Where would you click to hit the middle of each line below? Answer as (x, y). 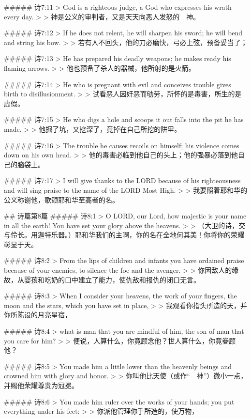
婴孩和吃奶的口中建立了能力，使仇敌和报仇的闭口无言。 (112, 279)
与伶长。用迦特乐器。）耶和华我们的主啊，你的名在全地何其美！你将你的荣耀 (124, 235)
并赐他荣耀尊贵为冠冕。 (41, 385)
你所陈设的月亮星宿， (38, 315)
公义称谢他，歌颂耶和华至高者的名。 (61, 199)
